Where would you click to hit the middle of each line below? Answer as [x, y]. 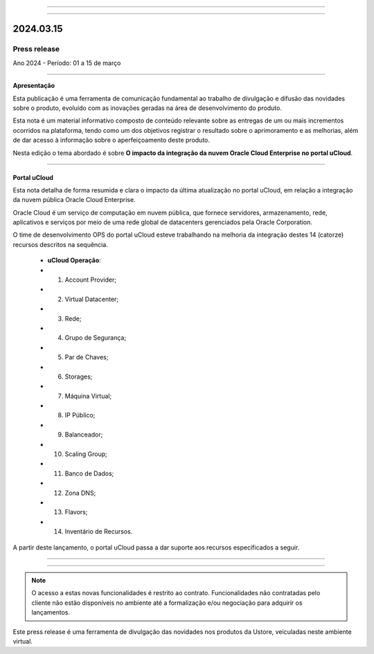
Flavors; [76, 512]
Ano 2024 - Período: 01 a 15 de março [67, 63]
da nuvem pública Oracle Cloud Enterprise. [74, 200]
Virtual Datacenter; [92, 299]
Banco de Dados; [89, 473]
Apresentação [34, 86]
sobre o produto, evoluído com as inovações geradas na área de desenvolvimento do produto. [147, 108]
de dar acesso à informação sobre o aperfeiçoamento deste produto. [112, 140]
